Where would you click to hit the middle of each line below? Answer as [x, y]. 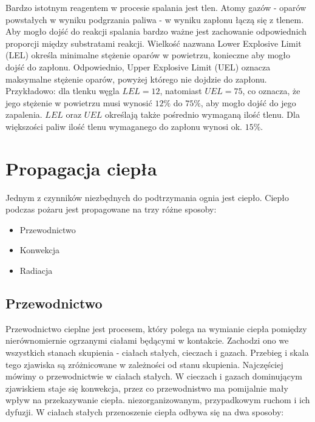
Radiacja [36, 271]
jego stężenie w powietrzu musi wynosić [79, 102]
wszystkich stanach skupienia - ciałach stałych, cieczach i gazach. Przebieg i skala [157, 352]
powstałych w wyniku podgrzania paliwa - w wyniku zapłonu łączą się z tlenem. [155, 19]
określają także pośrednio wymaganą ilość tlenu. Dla [202, 114]
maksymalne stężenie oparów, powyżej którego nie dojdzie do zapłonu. [136, 79]
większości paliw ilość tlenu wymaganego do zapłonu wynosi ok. [124, 126]
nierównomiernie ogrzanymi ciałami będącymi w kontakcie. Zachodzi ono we [147, 340]
